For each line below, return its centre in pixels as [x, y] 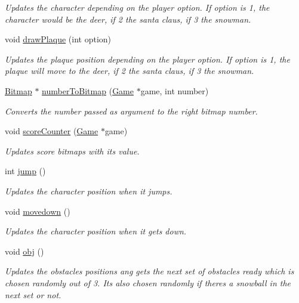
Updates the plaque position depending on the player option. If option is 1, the [147, 59]
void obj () [24, 251]
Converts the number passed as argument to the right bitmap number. [131, 111]
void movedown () [38, 211]
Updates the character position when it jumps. [89, 191]
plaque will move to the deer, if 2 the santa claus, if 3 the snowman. [130, 71]
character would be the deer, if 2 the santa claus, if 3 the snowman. [128, 19]
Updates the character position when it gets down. [96, 231]
